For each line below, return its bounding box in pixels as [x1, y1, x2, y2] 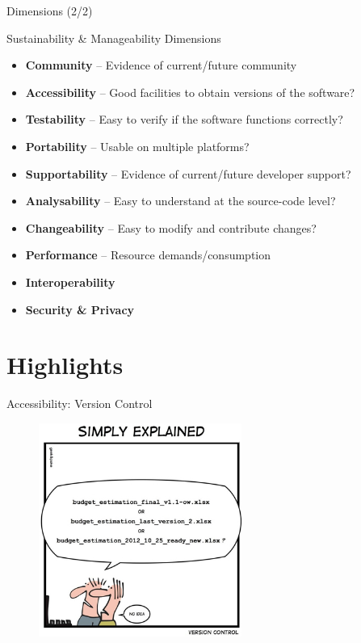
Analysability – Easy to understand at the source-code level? [25, 192, 336, 209]
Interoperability [25, 273, 115, 290]
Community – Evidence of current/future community [25, 57, 297, 74]
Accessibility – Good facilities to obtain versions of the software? [25, 83, 355, 100]
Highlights [6, 348, 124, 381]
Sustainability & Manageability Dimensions [6, 29, 221, 46]
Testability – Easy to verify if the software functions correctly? [25, 111, 343, 128]
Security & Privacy [25, 300, 135, 317]
